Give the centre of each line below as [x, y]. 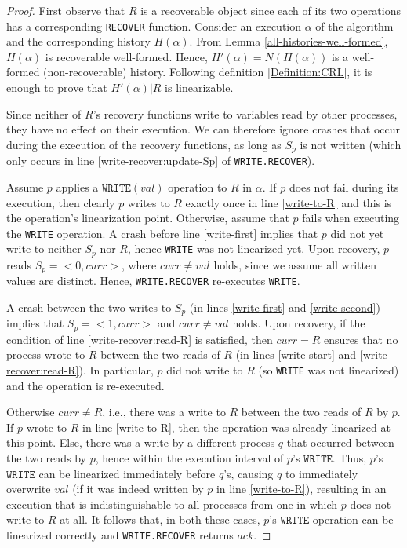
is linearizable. [199, 88]
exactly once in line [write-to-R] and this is [289, 202]
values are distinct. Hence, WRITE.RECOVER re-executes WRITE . [153, 281]
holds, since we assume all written [295, 264]
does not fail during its [344, 186]
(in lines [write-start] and [296, 354]
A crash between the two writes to [89, 307]
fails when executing [351, 218]
